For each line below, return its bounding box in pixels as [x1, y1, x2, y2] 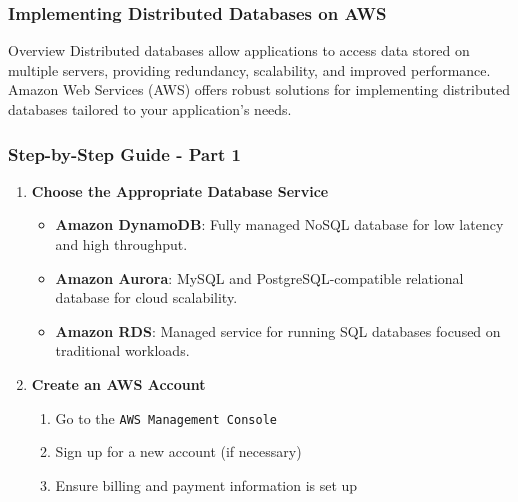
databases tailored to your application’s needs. [8, 99, 292, 119]
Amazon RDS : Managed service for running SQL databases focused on [55, 320, 501, 341]
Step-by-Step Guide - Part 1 [8, 141, 241, 166]
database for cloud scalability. [55, 287, 238, 308]
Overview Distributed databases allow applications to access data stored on [8, 40, 470, 61]
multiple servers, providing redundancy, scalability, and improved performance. [8, 59, 491, 80]
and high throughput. [55, 234, 188, 254]
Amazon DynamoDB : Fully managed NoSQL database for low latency [55, 214, 504, 235]
